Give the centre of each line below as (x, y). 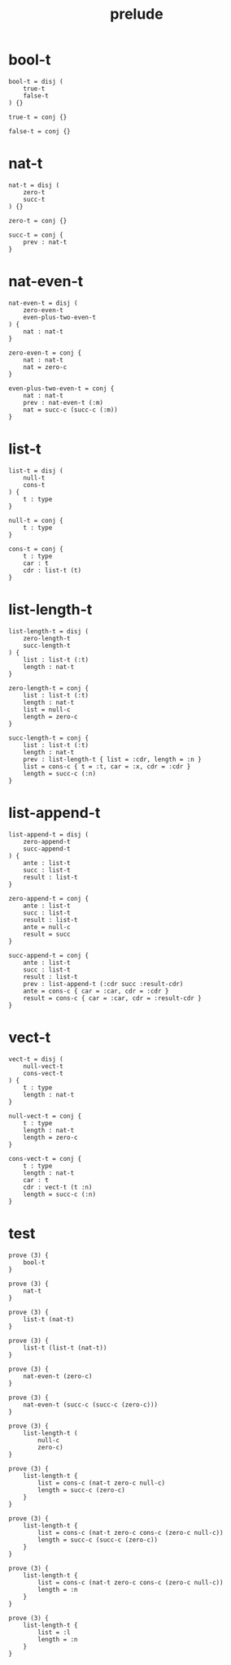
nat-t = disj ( (34, 185)
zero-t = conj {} (38, 220)
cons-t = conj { (36, 549)
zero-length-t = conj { (49, 688)
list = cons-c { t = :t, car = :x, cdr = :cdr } (107, 766)
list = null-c (47, 709)
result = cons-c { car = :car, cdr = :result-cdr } (112, 998)
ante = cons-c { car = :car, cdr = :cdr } (96, 991)
